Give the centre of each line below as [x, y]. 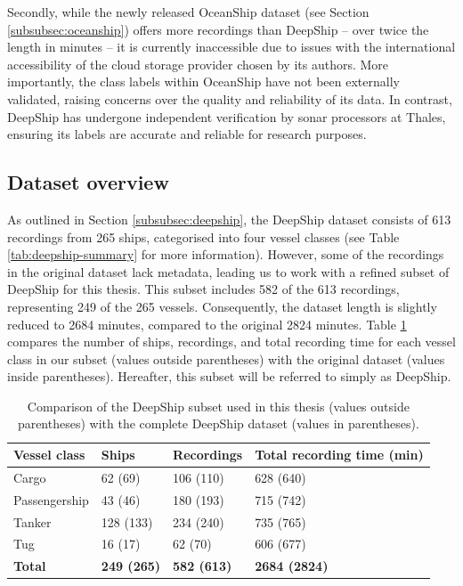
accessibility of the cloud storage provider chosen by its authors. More [198, 64]
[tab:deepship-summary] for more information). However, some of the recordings [226, 254]
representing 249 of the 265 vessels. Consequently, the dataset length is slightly [222, 306]
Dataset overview [88, 182]
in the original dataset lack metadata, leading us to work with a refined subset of [228, 271]
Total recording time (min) [339, 455]
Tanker [32, 521]
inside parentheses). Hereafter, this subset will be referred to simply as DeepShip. [229, 376]
